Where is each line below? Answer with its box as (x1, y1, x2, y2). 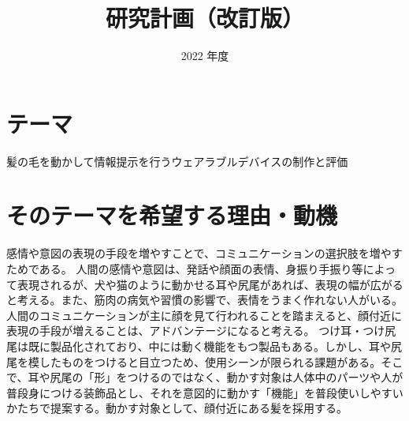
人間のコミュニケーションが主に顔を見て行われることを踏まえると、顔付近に (6, 306, 403, 323)
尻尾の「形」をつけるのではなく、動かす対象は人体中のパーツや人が (50, 369, 403, 385)
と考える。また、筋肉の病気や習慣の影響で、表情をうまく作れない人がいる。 (6, 291, 403, 308)
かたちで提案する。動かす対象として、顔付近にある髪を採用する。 (6, 400, 348, 416)
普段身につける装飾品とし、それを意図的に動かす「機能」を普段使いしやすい (6, 384, 403, 400)
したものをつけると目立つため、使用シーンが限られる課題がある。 (39, 353, 381, 370)
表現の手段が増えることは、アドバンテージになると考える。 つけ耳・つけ (6, 322, 385, 339)
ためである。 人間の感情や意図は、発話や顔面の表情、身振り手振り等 (6, 260, 363, 276)
